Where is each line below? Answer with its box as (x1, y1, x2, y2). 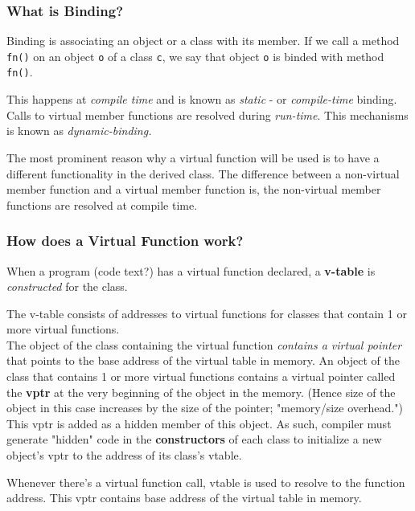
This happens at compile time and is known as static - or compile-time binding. (6, 91, 397, 108)
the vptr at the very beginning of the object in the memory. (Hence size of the (6, 383, 396, 400)
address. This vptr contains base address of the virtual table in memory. (6, 489, 362, 506)
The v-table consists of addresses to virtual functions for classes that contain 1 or (6, 305, 407, 321)
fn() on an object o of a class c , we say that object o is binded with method (6, 47, 384, 64)
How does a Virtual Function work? (6, 231, 244, 251)
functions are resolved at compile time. (6, 196, 198, 213)
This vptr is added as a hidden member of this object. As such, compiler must (6, 415, 392, 431)
